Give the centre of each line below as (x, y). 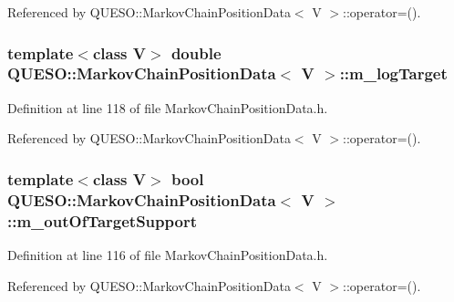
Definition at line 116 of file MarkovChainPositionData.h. (168, 254)
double (196, 52)
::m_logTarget (393, 73)
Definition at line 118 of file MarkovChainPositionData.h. (168, 107)
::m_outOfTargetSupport (102, 220)
